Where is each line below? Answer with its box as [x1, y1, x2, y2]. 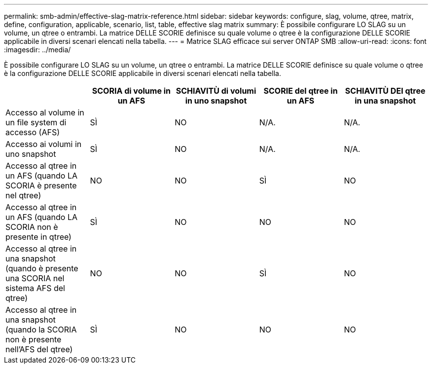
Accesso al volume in [5, 108, 84, 117]
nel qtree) [5, 190, 41, 200]
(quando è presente [5, 263, 78, 273]
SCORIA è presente [5, 181, 77, 190]
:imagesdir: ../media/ [4, 45, 71, 54]
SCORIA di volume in [92, 86, 171, 96]
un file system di [5, 117, 67, 127]
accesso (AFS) [5, 127, 60, 137]
